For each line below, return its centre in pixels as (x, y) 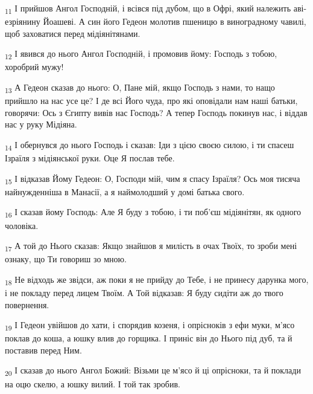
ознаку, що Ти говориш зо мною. (66, 259)
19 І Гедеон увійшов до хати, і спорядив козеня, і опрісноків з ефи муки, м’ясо (150, 325)
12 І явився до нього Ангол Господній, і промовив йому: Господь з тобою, (141, 54)
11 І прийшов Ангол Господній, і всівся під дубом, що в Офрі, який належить (148, 9)
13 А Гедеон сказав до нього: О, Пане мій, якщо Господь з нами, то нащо (140, 88)
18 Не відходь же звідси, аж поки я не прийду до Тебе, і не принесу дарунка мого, (157, 280)
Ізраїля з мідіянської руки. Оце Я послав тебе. (90, 158)
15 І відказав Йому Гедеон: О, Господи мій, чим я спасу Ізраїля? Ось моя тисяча (153, 179)
